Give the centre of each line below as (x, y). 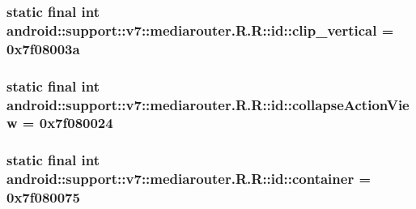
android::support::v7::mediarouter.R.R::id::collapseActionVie (208, 104)
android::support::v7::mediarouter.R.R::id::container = (189, 179)
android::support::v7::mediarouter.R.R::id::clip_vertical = (200, 30)
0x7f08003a (43, 48)
